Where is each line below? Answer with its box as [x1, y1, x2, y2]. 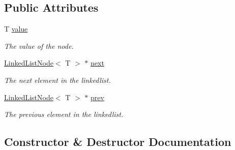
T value [4, 23, 28, 34]
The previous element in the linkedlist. [4, 109, 124, 119]
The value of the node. [4, 40, 74, 51]
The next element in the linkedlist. [4, 74, 111, 85]
